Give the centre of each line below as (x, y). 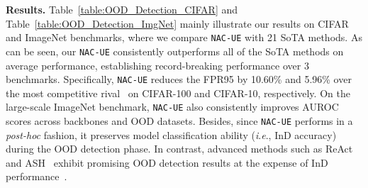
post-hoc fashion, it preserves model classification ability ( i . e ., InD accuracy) (171, 134)
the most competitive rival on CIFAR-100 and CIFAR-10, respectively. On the (178, 93)
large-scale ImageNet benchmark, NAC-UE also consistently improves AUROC (172, 107)
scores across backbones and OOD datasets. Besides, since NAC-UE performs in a (179, 121)
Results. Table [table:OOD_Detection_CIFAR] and (122, 9)
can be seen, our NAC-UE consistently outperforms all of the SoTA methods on (175, 51)
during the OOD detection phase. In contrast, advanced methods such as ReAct (179, 149)
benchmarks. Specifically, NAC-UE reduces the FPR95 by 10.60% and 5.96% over (179, 79)
